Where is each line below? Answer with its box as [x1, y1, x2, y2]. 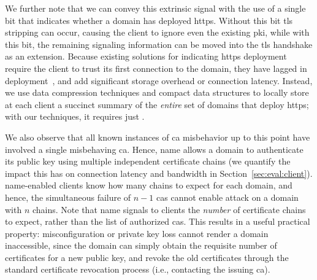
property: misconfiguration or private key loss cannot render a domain [5, 227, 269, 239]
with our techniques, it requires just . [5, 110, 145, 123]
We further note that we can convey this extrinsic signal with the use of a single [5, 2, 306, 14]
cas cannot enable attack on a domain [156, 190, 299, 203]
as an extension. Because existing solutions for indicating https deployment [5, 50, 287, 63]
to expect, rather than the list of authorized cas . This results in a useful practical [5, 215, 310, 228]
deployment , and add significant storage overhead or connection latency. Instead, [5, 74, 313, 87]
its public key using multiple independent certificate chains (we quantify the [5, 155, 291, 168]
